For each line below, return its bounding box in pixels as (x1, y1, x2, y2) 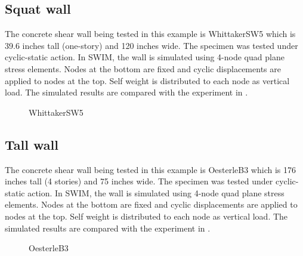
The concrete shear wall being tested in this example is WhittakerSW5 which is (5, 27, 296, 40)
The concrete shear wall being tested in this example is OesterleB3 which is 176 (5, 163, 296, 175)
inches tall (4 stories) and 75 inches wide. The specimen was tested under (5, 175, 273, 187)
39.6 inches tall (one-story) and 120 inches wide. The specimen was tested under (5, 39, 298, 51)
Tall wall (5, 135, 58, 153)
